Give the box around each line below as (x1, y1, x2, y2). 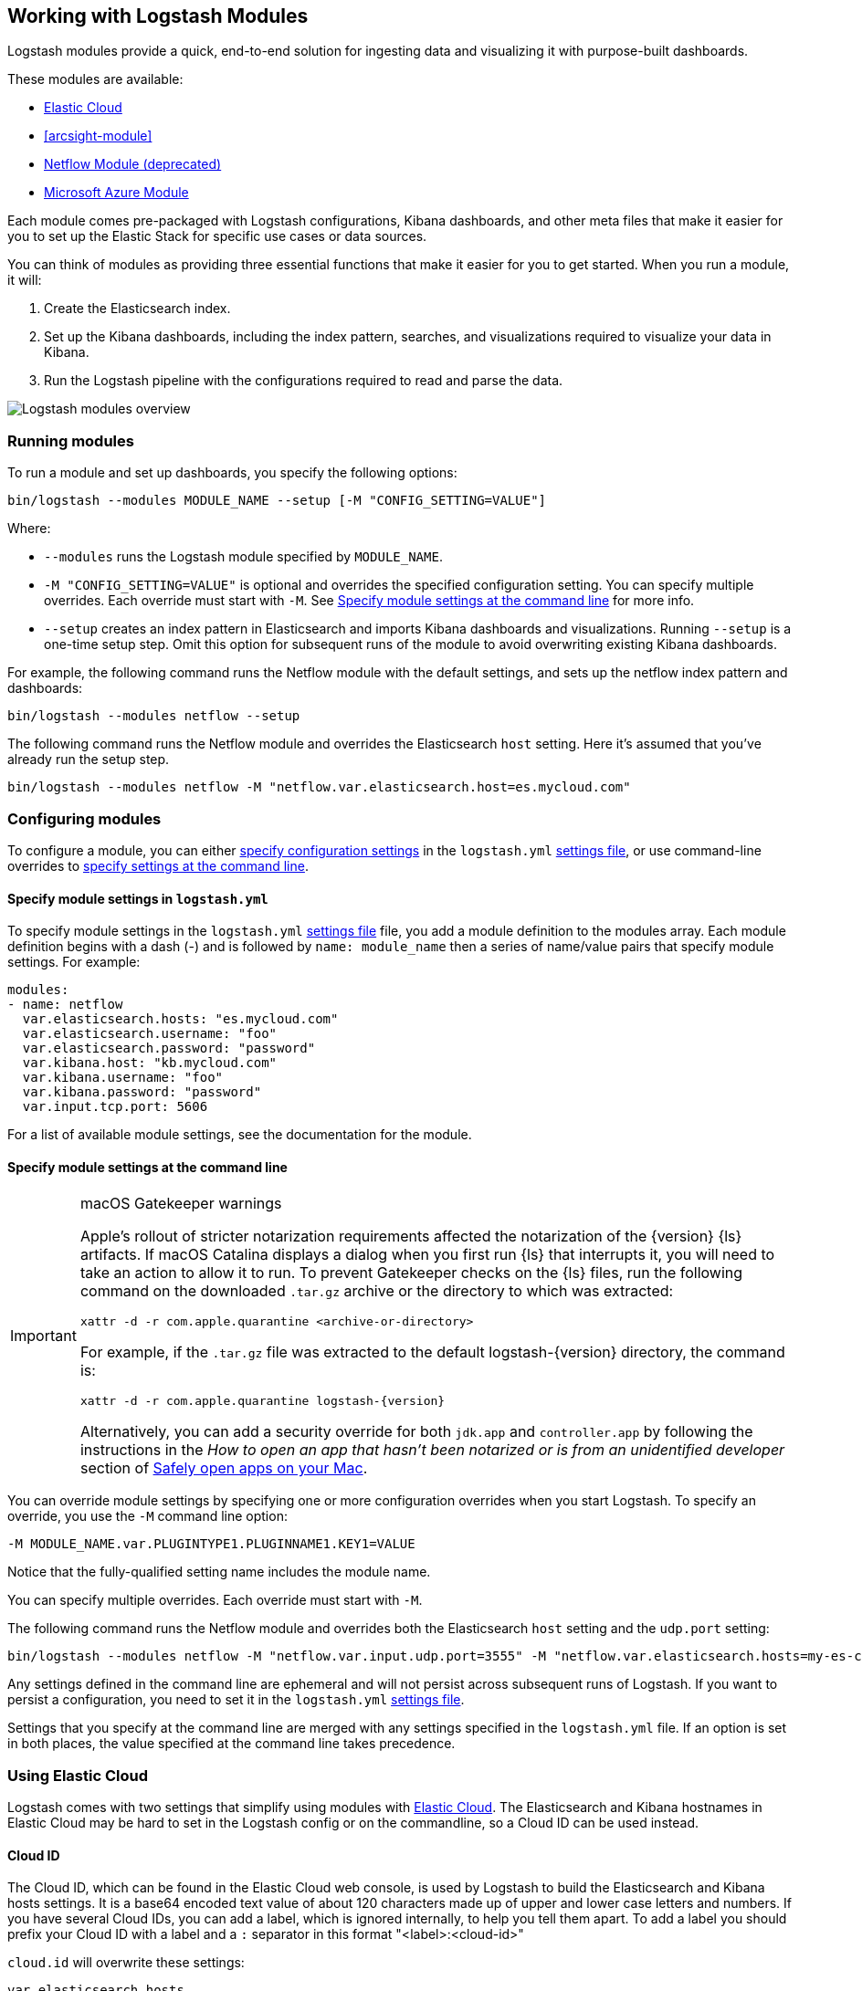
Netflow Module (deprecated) (44, 156, 222, 173)
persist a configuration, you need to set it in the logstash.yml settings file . (7, 1692, 465, 1708)
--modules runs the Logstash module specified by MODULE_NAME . (44, 549, 443, 565)
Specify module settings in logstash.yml (7, 890, 268, 906)
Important (10, 1326, 77, 1346)
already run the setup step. (7, 751, 170, 768)
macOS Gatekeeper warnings (79, 1194, 282, 1213)
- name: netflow (7, 997, 123, 1012)
